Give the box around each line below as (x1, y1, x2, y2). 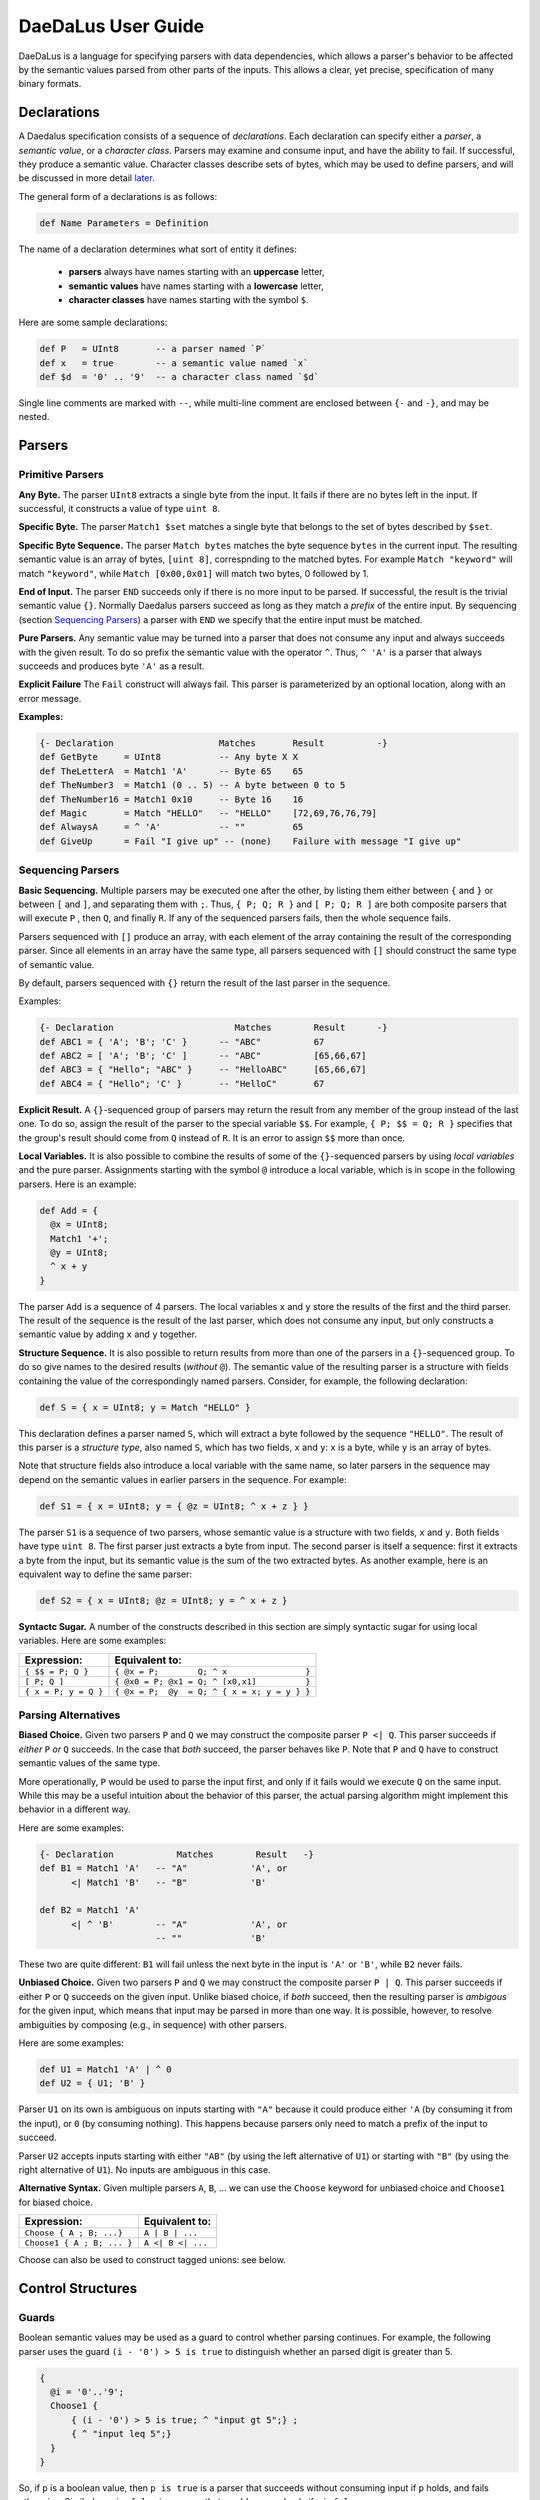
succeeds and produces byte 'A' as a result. (18, 660, 205, 672)
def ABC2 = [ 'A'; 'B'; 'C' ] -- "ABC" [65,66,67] (39, 1050, 367, 1062)
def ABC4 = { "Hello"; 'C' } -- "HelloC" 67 (39, 1078, 325, 1089)
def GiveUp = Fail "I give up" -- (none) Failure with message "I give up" (39, 835, 462, 847)
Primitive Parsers (18, 468, 104, 482)
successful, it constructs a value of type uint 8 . (18, 503, 221, 515)
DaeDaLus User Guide (18, 15, 205, 37)
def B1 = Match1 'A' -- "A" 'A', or (39, 1863, 288, 1874)
